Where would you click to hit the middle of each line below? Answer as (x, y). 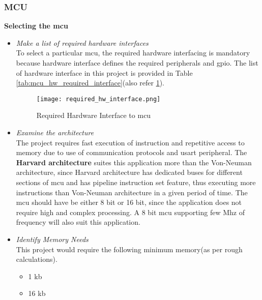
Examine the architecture (55, 132)
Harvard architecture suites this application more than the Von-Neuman (134, 162)
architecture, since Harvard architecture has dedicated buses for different (129, 172)
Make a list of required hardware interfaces (82, 42)
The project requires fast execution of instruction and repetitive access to (130, 142)
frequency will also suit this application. (78, 222)
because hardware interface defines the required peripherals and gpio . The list (137, 63)
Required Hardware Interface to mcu (94, 115)
